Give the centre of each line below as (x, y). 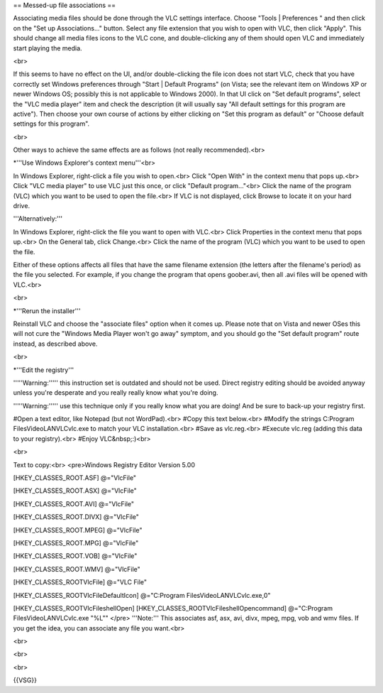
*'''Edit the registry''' (44, 370)
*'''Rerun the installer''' (47, 311)
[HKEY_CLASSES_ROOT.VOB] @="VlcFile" (75, 556)
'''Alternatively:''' (38, 219)
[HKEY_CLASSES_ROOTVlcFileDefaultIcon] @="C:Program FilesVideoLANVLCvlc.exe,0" (142, 595)
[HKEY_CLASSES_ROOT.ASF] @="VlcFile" (75, 478)
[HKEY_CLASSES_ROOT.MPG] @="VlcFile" (76, 542)
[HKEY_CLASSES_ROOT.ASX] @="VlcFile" (75, 491)
